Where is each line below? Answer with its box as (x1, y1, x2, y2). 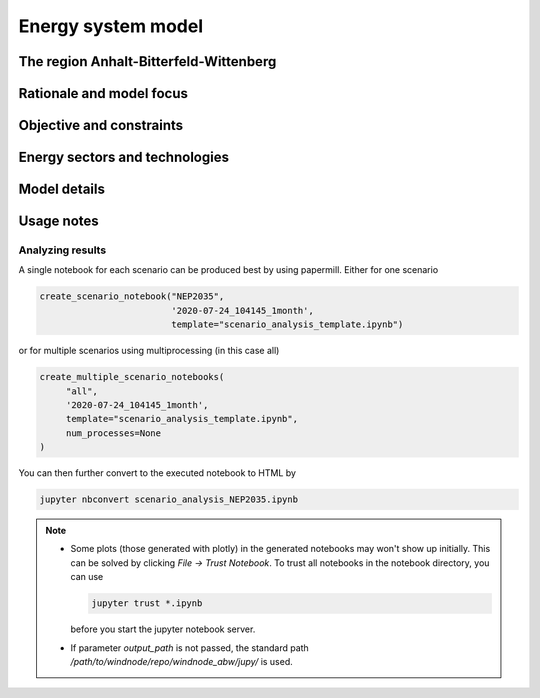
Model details (18, 181, 105, 198)
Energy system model (18, 15, 204, 37)
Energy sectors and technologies (18, 149, 230, 166)
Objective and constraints (18, 117, 184, 134)
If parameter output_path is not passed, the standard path (70, 641, 309, 654)
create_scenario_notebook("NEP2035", (39, 291, 225, 302)
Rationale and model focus (18, 85, 189, 102)
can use (70, 571, 104, 583)
